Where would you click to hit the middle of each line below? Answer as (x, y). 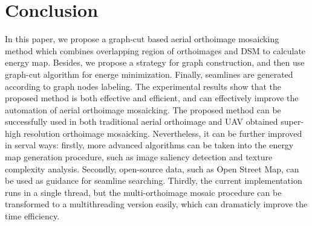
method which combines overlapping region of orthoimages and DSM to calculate (155, 50)
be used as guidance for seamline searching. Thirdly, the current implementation (154, 180)
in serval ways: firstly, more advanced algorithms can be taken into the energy (149, 145)
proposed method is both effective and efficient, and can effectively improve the (152, 98)
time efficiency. (32, 216)
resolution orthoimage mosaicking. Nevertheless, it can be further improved (163, 133)
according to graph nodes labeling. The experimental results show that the (143, 86)
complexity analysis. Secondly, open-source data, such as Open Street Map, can (152, 168)
